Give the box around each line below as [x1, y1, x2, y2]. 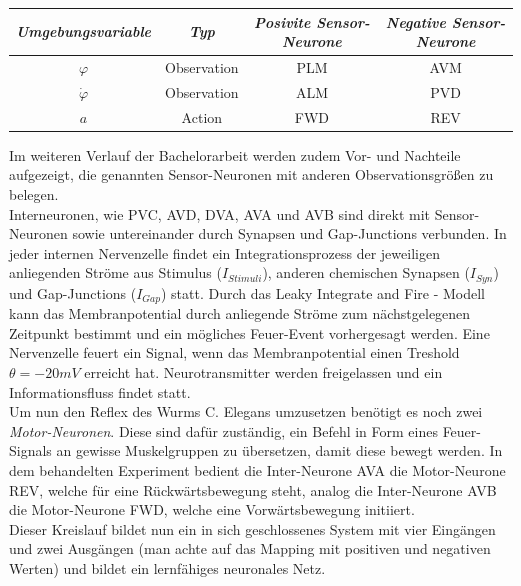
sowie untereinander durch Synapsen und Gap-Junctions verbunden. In [72, 223, 507, 244]
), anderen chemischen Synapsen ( [262, 262, 470, 283]
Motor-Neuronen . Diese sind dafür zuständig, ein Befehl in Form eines [9, 420, 438, 441]
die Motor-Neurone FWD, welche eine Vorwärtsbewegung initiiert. [9, 499, 415, 520]
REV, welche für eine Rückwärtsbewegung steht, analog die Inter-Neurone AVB [9, 479, 497, 500]
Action [181, 106, 223, 127]
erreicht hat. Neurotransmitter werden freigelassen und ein [84, 361, 443, 382]
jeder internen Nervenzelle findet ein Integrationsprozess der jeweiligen [9, 242, 440, 263]
